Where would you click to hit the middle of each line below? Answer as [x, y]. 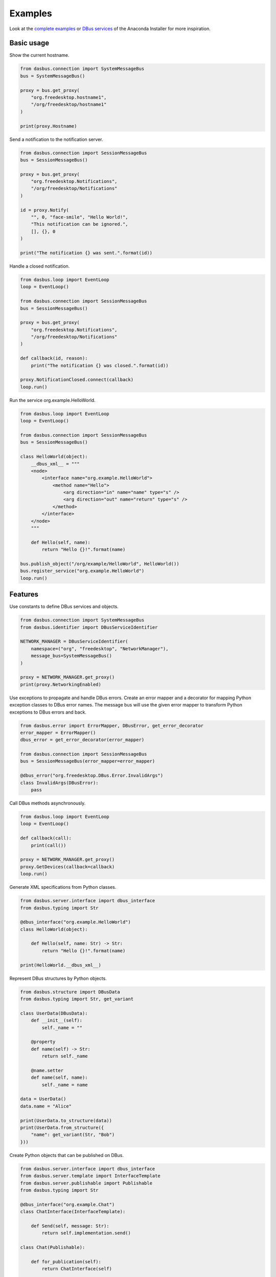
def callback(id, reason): [54, 358]
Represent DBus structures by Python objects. [58, 978]
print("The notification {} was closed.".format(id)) [100, 365]
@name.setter [47, 1070]
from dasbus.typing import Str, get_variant [77, 999]
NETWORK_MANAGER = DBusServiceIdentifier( [74, 642]
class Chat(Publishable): [53, 1247]
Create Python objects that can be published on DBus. [66, 1155]
